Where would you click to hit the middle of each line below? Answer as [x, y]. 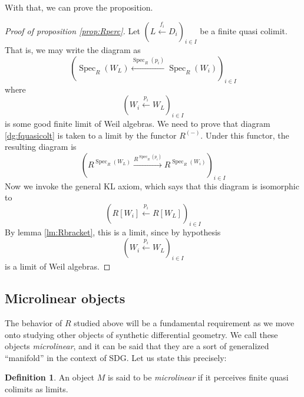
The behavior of [34, 322]
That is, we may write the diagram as [73, 50]
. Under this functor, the [245, 135]
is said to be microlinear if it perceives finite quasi [198, 377]
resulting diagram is [41, 147]
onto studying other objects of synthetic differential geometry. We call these [141, 334]
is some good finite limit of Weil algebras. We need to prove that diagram [138, 124]
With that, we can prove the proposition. [79, 7]
